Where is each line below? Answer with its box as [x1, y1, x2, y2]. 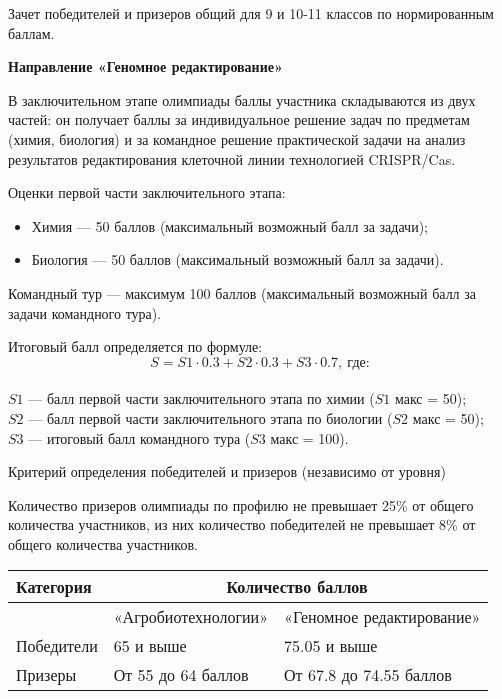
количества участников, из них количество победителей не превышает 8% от [8, 514, 476, 535]
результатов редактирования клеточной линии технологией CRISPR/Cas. [8, 148, 456, 169]
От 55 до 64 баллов [113, 663, 249, 687]
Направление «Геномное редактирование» [8, 56, 283, 77]
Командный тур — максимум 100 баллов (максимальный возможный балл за [8, 282, 477, 303]
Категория [16, 575, 92, 599]
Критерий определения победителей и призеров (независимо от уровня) [8, 461, 446, 482]
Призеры [16, 663, 77, 687]
